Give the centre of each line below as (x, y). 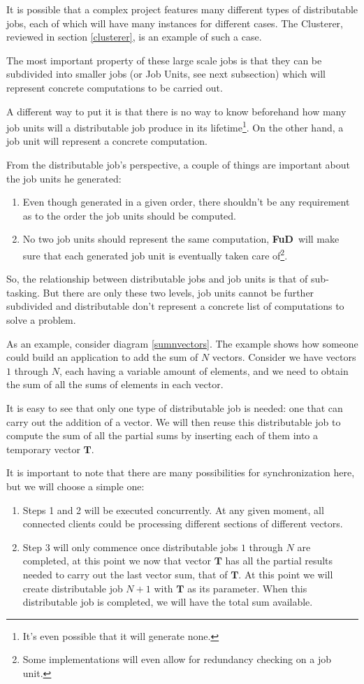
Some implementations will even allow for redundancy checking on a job (177, 659)
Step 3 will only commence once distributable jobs (130, 547)
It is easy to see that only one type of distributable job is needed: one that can (175, 407)
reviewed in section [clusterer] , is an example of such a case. (134, 37)
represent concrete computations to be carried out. (115, 87)
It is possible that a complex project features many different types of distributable (182, 9)
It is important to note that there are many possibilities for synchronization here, (181, 472)
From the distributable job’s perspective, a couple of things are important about (178, 164)
